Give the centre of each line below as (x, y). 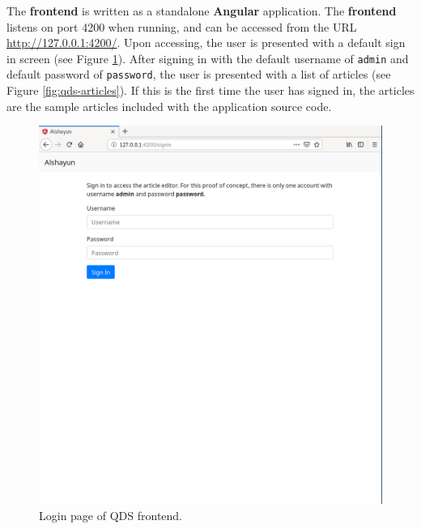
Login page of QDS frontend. (111, 515)
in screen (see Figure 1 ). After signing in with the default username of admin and (208, 58)
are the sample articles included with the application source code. (169, 106)
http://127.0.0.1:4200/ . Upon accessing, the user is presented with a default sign (206, 43)
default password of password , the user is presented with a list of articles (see (199, 74)
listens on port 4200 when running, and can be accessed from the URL (182, 26)
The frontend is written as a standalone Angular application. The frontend (202, 11)
